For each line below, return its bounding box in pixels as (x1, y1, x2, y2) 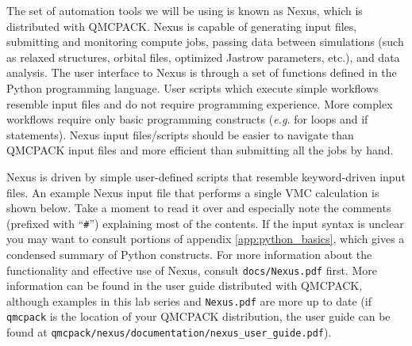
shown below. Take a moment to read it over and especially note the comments (6, 200, 391, 216)
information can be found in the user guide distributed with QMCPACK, (6, 277, 363, 294)
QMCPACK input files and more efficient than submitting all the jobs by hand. (6, 142, 394, 158)
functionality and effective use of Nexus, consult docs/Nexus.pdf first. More (6, 261, 377, 278)
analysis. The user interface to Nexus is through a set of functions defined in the (6, 64, 397, 81)
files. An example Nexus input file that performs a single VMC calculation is (6, 184, 379, 200)
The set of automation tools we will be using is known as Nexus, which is (6, 2, 363, 18)
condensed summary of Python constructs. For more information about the (6, 245, 372, 262)
